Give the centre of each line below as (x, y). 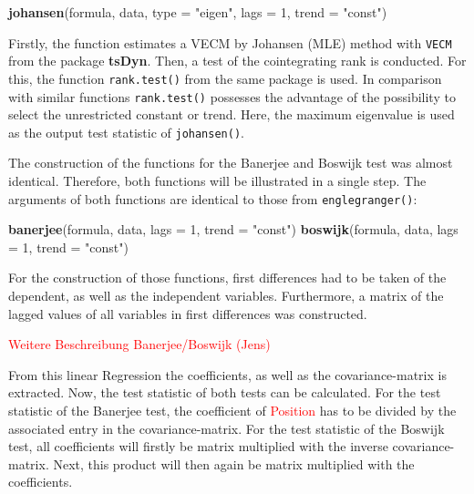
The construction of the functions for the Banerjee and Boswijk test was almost (231, 163)
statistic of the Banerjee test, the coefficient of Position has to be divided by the (232, 410)
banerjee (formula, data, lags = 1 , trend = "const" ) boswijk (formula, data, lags (233, 229)
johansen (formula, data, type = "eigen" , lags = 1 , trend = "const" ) (198, 12)
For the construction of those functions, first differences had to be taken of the (227, 278)
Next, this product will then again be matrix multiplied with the (234, 463)
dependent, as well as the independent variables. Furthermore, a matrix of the (226, 296)
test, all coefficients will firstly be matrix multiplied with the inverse (198, 446)
